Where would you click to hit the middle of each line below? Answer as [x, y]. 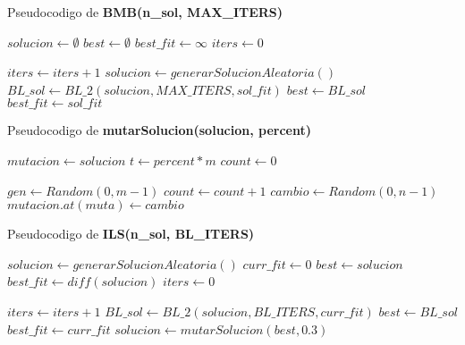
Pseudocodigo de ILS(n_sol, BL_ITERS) [131, 234]
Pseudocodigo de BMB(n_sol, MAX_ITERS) [145, 12]
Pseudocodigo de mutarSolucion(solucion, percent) [159, 130]
